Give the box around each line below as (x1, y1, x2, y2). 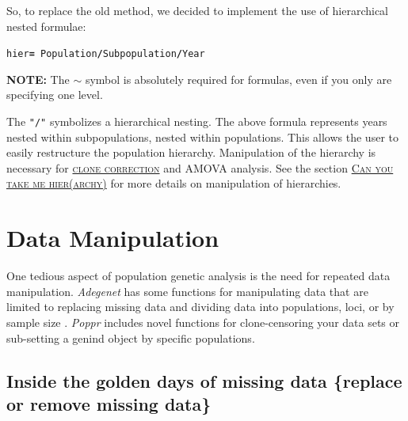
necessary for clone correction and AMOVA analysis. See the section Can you (6, 159, 394, 176)
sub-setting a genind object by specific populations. (6, 329, 255, 346)
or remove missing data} (6, 391, 212, 415)
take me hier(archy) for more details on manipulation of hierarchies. (6, 175, 341, 192)
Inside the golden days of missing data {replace (6, 368, 402, 393)
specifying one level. (6, 86, 103, 103)
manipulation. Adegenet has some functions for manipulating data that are (6, 283, 368, 299)
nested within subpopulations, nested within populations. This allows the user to (6, 128, 398, 145)
